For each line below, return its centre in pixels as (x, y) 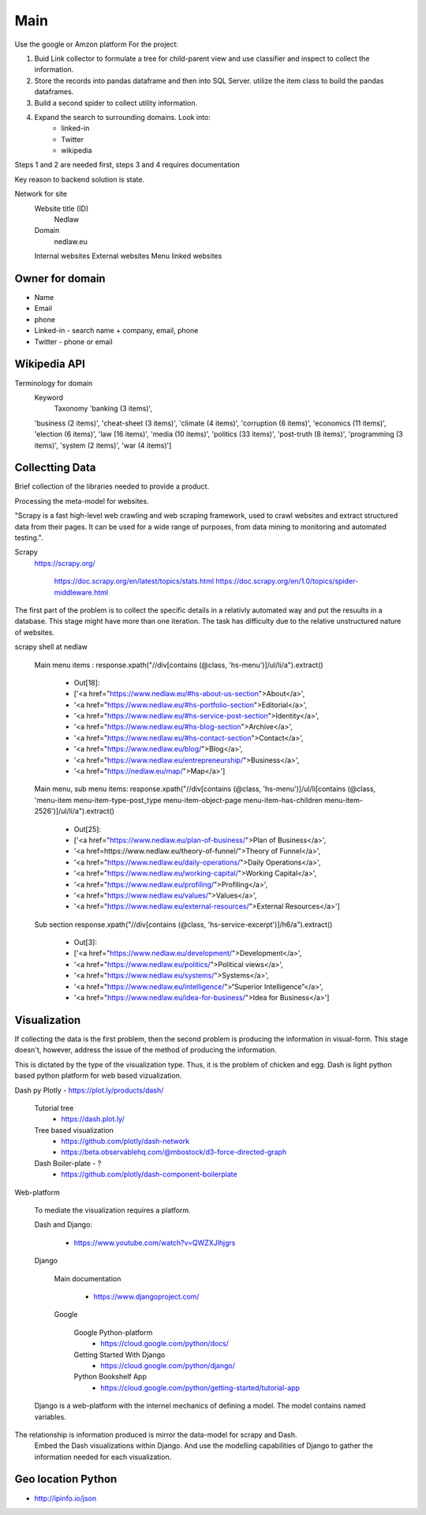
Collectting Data (55, 468)
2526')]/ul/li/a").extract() (74, 811)
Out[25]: (88, 829)
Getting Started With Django (120, 1355)
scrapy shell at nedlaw (51, 647)
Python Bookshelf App (110, 1377)
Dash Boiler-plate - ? (68, 1163)
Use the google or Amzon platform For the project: (97, 44)
